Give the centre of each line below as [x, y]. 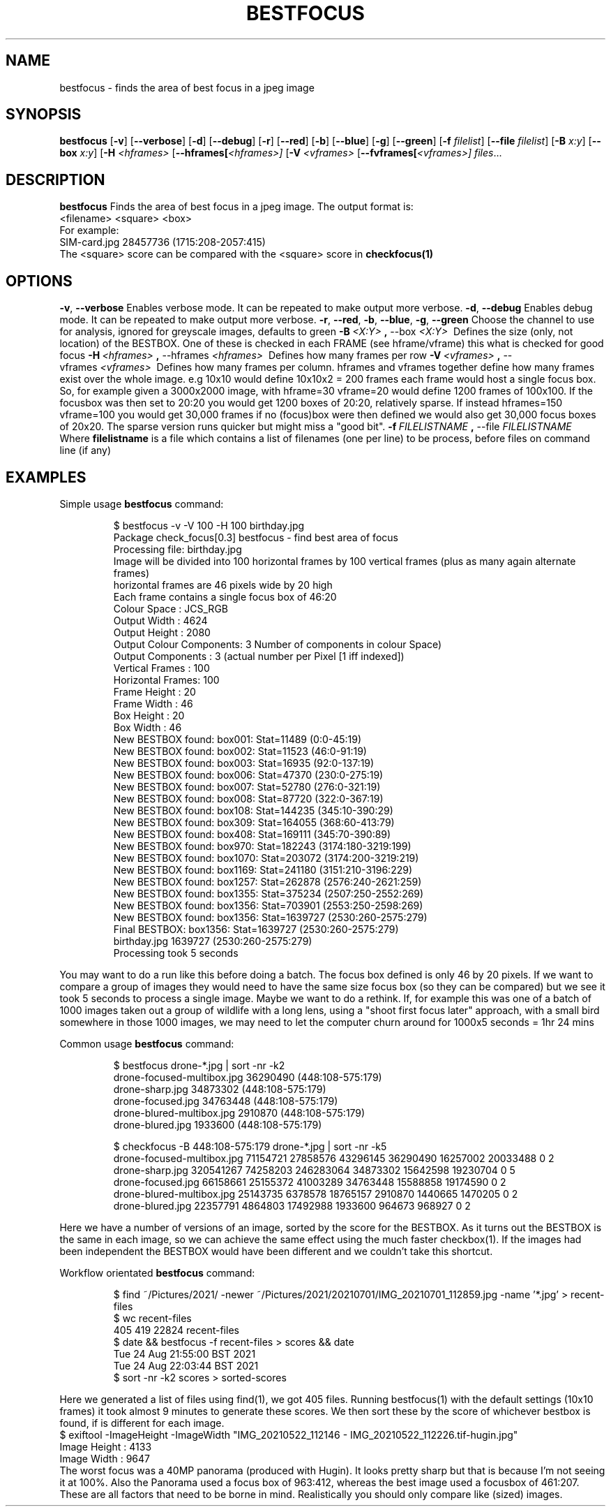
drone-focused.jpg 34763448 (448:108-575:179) [226, 1101]
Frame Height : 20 [154, 691]
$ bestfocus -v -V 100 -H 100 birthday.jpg [209, 525]
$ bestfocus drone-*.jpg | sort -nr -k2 [199, 1065]
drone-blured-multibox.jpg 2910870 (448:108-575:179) [239, 1113]
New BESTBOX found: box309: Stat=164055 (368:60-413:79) [254, 822]
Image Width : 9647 [105, 1458]
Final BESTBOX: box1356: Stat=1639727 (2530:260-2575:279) [256, 929]
